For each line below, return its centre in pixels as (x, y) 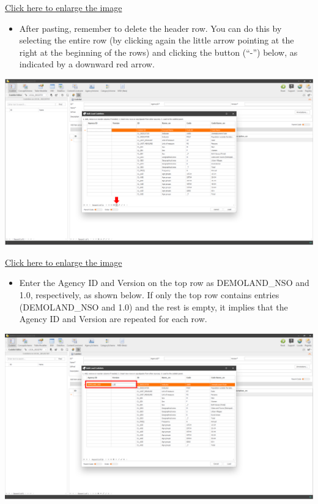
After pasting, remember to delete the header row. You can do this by (150, 28)
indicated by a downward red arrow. (87, 64)
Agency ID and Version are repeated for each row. (113, 319)
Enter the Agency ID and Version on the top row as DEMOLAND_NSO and (164, 283)
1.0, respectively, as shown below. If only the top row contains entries (149, 294)
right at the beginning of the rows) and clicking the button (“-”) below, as (158, 52)
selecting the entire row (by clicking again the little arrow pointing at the (157, 40)
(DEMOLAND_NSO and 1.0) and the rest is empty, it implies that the (153, 307)
